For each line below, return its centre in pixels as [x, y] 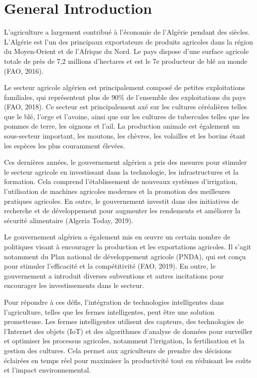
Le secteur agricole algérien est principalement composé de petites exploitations [125, 87]
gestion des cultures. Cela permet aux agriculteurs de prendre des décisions [118, 350]
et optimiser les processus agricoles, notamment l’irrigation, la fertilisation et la [124, 341]
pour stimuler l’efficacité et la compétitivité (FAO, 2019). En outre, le [110, 266]
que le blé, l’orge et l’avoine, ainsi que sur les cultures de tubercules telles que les [127, 116]
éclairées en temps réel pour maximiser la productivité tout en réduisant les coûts [128, 360]
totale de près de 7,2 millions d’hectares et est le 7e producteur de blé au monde [126, 61]
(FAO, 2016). [24, 71]
